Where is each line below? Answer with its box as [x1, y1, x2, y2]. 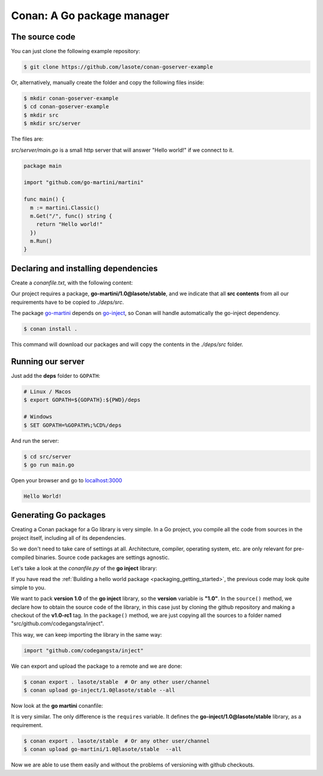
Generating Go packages [11, 510, 106, 520]
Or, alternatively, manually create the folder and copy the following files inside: [11, 79, 205, 86]
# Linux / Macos [23, 388, 72, 395]
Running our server [11, 356, 85, 366]
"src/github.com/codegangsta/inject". [11, 620, 104, 627]
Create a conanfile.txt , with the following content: [11, 279, 133, 286]
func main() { [23, 196, 65, 203]
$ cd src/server [23, 453, 72, 460]
